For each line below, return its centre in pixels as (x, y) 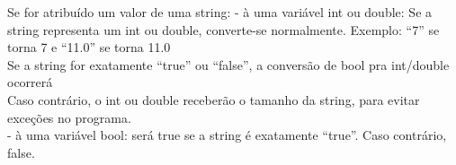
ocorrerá (30, 82)
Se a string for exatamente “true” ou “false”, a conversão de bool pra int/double (228, 64)
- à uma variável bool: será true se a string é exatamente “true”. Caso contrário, (227, 135)
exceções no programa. (69, 117)
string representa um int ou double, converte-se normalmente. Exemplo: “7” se (224, 29)
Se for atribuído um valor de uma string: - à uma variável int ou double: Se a (220, 12)
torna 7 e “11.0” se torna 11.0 (89, 47)
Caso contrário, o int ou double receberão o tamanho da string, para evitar (214, 99)
